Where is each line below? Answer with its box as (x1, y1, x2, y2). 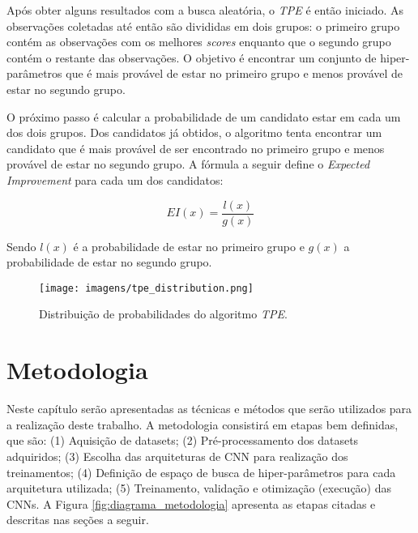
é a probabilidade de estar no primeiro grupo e (73, 237, 305, 254)
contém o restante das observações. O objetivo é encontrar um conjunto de (6, 49, 377, 66)
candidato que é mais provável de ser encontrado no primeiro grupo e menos (6, 139, 385, 156)
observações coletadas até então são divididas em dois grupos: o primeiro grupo (6, 17, 400, 34)
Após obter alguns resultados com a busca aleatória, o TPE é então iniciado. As (6, 2, 404, 18)
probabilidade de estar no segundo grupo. (6, 254, 212, 271)
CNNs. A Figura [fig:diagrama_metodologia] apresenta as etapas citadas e (6, 495, 376, 512)
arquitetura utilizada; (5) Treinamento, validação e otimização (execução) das (6, 480, 392, 497)
